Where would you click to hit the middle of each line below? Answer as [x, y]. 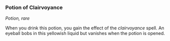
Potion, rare [18, 18]
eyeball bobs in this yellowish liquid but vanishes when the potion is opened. [85, 33]
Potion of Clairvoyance [34, 7]
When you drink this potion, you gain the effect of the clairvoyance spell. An [85, 28]
